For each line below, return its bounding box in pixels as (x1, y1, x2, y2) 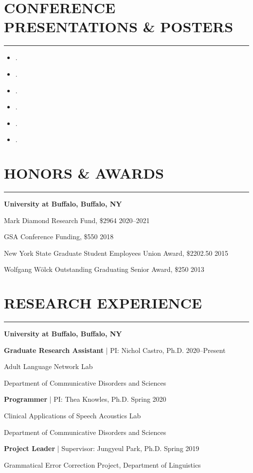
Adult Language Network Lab (4, 361, 93, 371)
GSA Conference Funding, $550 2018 (4, 231, 114, 242)
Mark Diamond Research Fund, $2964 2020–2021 (4, 215, 150, 225)
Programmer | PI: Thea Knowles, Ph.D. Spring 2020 (4, 394, 166, 404)
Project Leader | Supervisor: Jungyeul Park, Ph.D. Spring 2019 (4, 443, 199, 453)
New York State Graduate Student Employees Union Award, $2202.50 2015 (4, 247, 228, 258)
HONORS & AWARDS (4, 163, 164, 183)
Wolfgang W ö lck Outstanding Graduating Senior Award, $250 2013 (4, 264, 204, 274)
